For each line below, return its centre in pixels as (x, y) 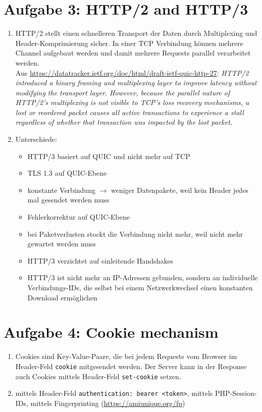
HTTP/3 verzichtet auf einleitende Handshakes (100, 260)
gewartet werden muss (62, 244)
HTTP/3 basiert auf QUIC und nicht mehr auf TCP (109, 156)
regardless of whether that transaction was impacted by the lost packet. (124, 122)
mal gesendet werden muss (68, 200)
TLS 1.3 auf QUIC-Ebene (67, 173)
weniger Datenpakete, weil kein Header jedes (180, 190)
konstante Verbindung (61, 190)
